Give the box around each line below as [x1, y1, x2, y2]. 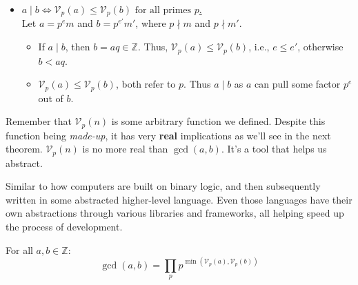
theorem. [6, 141, 43, 156]
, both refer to [115, 77, 176, 91]
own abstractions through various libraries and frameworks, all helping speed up [6, 206, 344, 220]
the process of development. [6, 219, 123, 234]
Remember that [6, 114, 72, 128]
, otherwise [297, 39, 344, 54]
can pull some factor [255, 77, 341, 91]
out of [38, 90, 63, 105]
